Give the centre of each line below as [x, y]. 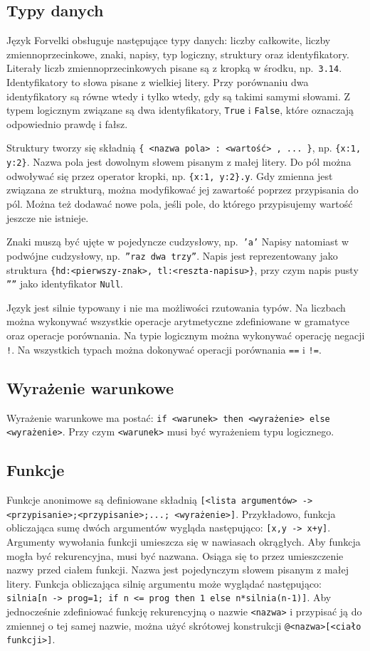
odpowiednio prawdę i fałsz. [67, 123]
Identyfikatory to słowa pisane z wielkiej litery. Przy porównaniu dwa [158, 82]
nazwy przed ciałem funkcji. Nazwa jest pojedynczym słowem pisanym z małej [178, 570]
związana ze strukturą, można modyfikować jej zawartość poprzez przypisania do [183, 190]
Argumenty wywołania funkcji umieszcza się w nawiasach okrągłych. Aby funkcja [184, 541]
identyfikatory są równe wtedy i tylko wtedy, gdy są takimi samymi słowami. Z [178, 96]
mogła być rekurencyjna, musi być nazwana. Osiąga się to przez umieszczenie [175, 555]
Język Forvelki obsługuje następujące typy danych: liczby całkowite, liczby [169, 40]
